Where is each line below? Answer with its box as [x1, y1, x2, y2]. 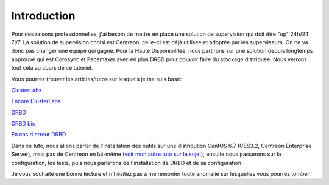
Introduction [11, 9, 76, 22]
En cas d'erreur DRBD [11, 131, 66, 138]
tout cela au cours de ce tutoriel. [11, 64, 93, 72]
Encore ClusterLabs [11, 98, 61, 105]
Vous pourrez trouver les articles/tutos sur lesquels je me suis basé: [11, 75, 182, 82]
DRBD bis [11, 120, 35, 127]
